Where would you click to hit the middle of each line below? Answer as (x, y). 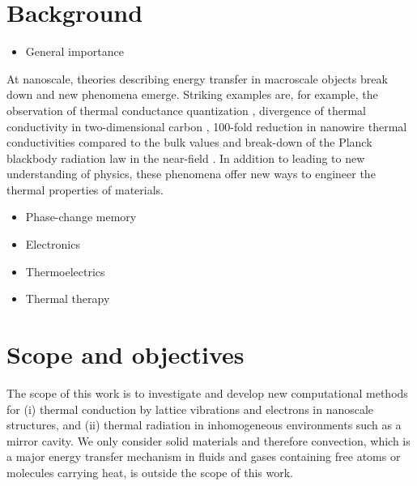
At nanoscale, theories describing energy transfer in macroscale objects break (197, 78)
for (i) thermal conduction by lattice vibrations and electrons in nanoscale (190, 409)
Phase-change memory (81, 217)
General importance (74, 51)
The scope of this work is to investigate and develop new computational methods (207, 392)
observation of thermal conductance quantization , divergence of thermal (186, 110)
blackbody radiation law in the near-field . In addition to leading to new (186, 158)
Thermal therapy (68, 298)
